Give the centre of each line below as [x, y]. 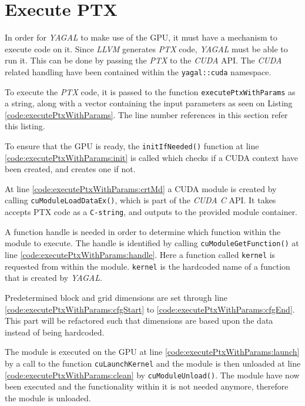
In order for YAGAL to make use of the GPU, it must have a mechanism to [141, 37]
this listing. [25, 126]
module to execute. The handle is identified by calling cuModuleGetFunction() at [152, 243]
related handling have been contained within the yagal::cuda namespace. [138, 71]
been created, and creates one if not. [70, 169]
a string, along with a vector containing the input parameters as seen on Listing [149, 103]
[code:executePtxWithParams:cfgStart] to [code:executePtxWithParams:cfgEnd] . [150, 309]
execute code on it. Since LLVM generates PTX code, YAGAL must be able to [146, 48]
